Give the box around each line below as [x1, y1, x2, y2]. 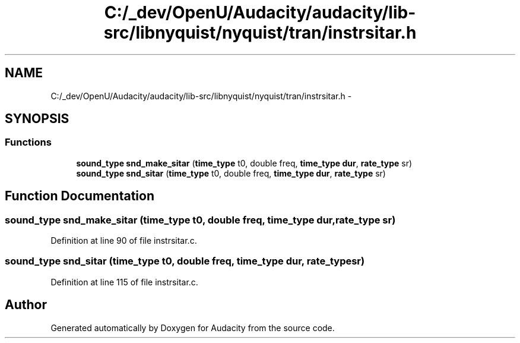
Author [5, 297, 47, 313]
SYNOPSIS [5, 111, 69, 127]
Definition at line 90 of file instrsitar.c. [50, 235, 197, 246]
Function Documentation [5, 188, 154, 204]
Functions [5, 136, 52, 149]
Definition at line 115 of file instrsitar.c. [50, 276, 198, 287]
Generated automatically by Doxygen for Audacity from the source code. [50, 322, 335, 333]
